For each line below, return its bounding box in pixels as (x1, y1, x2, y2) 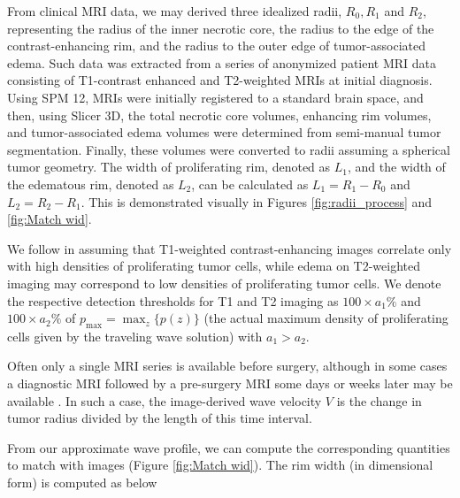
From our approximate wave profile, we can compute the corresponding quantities (7, 438, 450, 456)
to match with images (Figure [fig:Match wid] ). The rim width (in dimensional (7, 456, 433, 474)
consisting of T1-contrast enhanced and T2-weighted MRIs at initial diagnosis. (7, 71, 433, 89)
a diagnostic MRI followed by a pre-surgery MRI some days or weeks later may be (7, 374, 453, 393)
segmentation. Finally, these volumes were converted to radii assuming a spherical (7, 140, 450, 158)
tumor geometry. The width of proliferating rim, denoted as (7, 157, 331, 176)
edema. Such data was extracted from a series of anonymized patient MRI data (7, 53, 437, 72)
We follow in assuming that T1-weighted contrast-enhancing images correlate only (7, 239, 452, 257)
